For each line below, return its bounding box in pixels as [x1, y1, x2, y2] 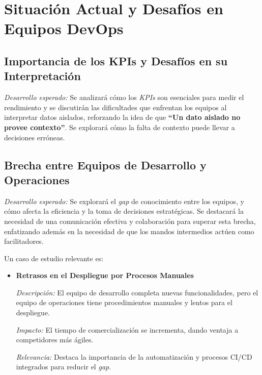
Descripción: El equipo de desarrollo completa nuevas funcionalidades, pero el [16, 287, 258, 297]
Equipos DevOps [4, 18, 124, 39]
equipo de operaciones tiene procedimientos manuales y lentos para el [16, 297, 232, 308]
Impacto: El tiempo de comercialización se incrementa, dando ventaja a [16, 324, 239, 335]
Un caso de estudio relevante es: [4, 253, 104, 263]
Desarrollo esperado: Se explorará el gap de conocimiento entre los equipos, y [4, 195, 244, 206]
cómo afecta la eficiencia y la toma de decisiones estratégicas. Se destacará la [4, 206, 244, 216]
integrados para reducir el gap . [16, 361, 111, 372]
